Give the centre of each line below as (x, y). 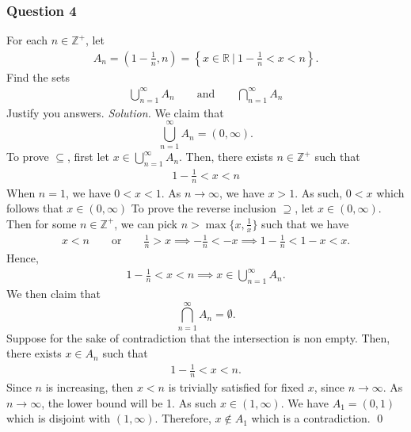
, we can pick (146, 223)
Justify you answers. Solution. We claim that (115, 112)
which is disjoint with (59, 418)
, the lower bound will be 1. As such (129, 402)
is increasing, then (89, 387)
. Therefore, (183, 418)
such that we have (305, 223)
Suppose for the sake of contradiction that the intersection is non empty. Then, (198, 337)
